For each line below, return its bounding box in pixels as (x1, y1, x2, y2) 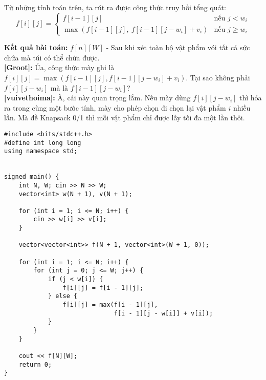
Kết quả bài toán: (4, 42, 68, 53)
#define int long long (4, 139, 81, 146)
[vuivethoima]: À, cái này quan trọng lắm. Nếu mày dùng (4, 92, 191, 103)
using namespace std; (4, 147, 78, 155)
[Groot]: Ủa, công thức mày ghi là (4, 62, 115, 73)
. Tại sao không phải (186, 72, 250, 82)
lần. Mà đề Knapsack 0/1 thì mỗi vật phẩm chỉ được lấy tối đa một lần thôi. (4, 112, 245, 123)
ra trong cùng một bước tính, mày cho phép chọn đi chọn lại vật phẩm (4, 102, 226, 113)
